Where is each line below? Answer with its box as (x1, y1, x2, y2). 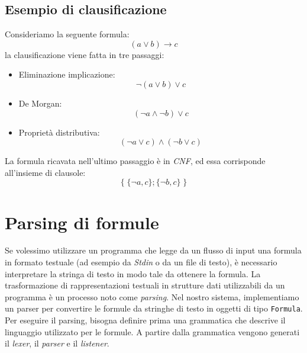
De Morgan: (18, 97, 62, 109)
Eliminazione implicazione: (18, 68, 115, 81)
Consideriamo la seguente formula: (5, 28, 130, 40)
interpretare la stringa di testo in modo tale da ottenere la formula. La (5, 267, 261, 280)
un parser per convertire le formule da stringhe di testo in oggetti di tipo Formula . (5, 302, 303, 315)
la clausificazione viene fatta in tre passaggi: (5, 48, 164, 60)
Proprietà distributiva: (18, 126, 100, 138)
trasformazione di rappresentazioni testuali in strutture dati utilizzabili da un (5, 279, 285, 291)
